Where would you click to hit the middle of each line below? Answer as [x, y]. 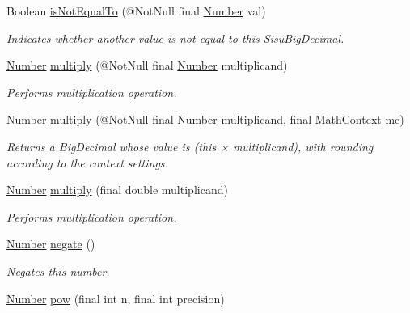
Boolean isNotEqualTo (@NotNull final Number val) [136, 11]
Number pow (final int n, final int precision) [116, 298]
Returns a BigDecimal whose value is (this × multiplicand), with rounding [190, 146]
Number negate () [51, 244]
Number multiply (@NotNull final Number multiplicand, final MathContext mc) [205, 119]
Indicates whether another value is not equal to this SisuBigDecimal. [175, 38]
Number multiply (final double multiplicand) [117, 190]
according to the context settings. [87, 162]
